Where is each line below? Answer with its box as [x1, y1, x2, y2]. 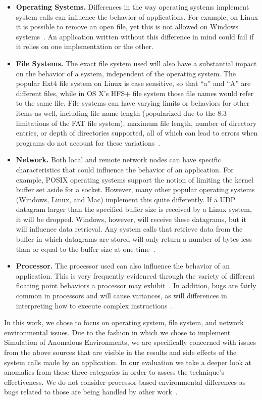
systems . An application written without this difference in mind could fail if [16, 31, 254, 41]
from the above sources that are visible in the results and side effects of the [4, 347, 237, 357]
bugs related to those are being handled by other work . [4, 386, 178, 397]
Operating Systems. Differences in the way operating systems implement [16, 2, 249, 12]
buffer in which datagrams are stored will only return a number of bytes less [16, 234, 252, 244]
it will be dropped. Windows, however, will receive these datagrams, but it [16, 213, 246, 224]
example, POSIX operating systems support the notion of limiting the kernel [16, 174, 253, 185]
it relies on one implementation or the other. [16, 41, 153, 52]
